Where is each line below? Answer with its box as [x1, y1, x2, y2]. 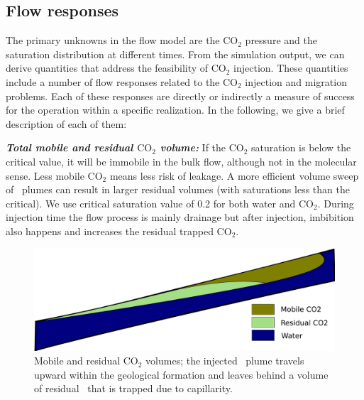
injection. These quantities [233, 60, 348, 75]
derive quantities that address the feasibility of [6, 60, 209, 75]
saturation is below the [251, 140, 351, 155]
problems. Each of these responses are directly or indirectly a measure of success [6, 88, 355, 103]
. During [317, 195, 354, 210]
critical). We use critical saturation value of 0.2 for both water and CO [6, 195, 314, 210]
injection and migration [245, 74, 347, 89]
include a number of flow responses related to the [6, 74, 220, 89]
